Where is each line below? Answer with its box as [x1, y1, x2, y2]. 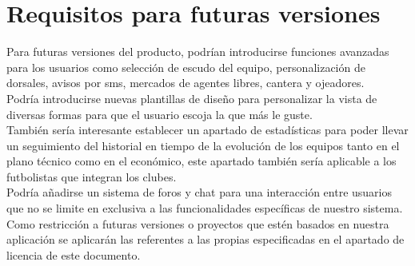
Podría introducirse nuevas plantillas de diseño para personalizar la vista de [6, 89, 377, 106]
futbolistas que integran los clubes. [6, 168, 177, 185]
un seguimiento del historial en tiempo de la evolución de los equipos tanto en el [6, 137, 400, 153]
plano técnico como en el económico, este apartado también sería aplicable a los [6, 153, 397, 169]
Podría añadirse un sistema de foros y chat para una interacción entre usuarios [6, 184, 392, 200]
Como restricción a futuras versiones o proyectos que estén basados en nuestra [6, 215, 389, 232]
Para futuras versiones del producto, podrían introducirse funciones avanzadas [6, 43, 389, 60]
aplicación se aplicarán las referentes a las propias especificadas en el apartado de [6, 231, 405, 248]
